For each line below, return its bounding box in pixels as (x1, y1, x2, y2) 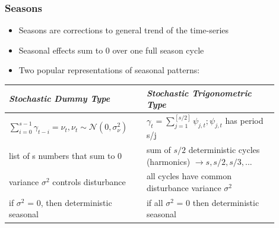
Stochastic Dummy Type (9, 92, 110, 105)
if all (146, 196, 163, 208)
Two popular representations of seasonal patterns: (18, 64, 200, 76)
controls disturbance (52, 176, 126, 188)
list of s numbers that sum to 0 (9, 149, 122, 161)
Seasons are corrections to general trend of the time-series (18, 24, 229, 36)
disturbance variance (146, 182, 221, 194)
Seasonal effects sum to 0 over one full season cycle (18, 43, 204, 56)
